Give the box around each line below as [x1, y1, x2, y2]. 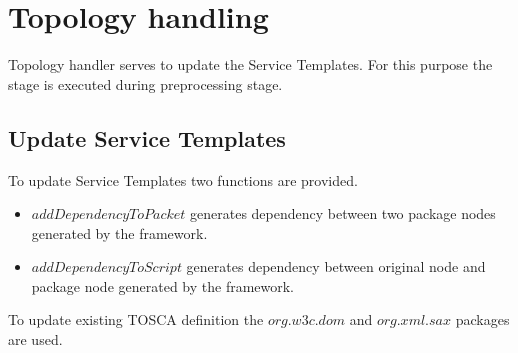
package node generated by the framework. [31, 275, 295, 296]
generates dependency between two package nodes [190, 203, 496, 224]
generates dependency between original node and [186, 256, 486, 277]
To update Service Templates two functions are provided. [8, 169, 358, 190]
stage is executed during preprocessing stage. [8, 73, 283, 94]
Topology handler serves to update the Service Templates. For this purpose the [8, 54, 493, 75]
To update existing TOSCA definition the [8, 309, 264, 330]
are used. [8, 329, 63, 350]
